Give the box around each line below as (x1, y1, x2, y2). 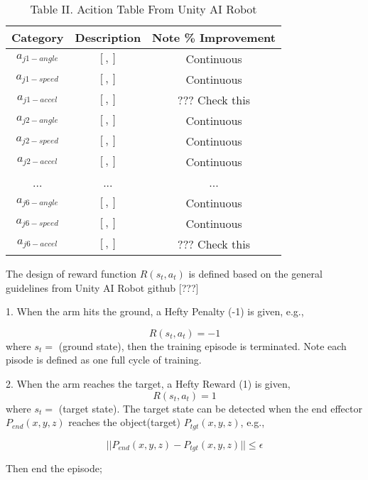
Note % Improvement (152, 29, 276, 45)
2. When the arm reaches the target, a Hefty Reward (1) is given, (6, 376, 291, 391)
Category (11, 29, 64, 45)
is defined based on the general (188, 266, 323, 280)
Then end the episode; (6, 461, 102, 476)
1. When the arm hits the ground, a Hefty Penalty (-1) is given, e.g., (6, 304, 304, 319)
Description (75, 29, 141, 45)
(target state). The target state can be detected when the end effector (58, 400, 362, 415)
